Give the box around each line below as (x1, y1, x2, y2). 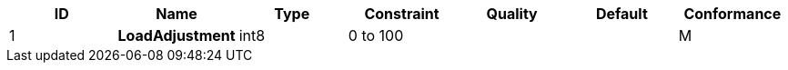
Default (595, 5, 648, 23)
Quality (486, 5, 538, 23)
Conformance (683, 5, 782, 23)
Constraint (364, 5, 439, 23)
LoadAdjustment (117, 26, 236, 45)
